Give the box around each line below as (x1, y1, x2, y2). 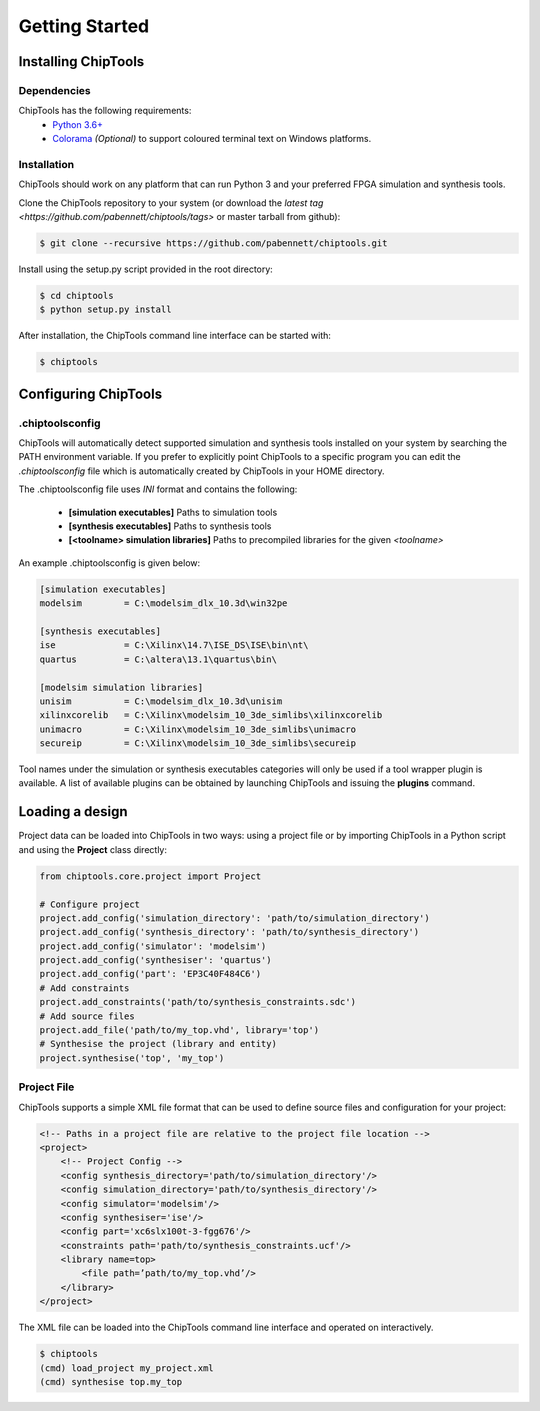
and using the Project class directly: (18, 843, 167, 855)
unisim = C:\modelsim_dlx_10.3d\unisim (39, 695, 283, 707)
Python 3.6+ (52, 118, 104, 130)
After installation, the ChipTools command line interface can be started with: (18, 330, 332, 342)
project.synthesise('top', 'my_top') (39, 1052, 225, 1064)
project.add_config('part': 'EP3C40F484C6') (39, 968, 262, 980)
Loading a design (18, 803, 129, 820)
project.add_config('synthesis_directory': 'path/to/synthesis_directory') (39, 926, 420, 938)
